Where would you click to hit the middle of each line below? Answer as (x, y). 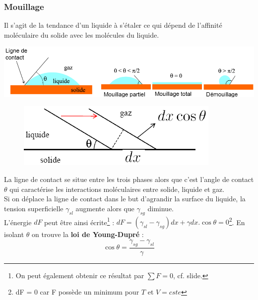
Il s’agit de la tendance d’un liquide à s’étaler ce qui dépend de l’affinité (113, 25)
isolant (14, 234)
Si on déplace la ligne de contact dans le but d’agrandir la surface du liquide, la (125, 199)
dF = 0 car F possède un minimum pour (77, 292)
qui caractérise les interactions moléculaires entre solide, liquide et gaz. (117, 189)
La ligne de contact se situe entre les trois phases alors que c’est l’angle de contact (129, 179)
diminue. (161, 208)
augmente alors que (105, 208)
